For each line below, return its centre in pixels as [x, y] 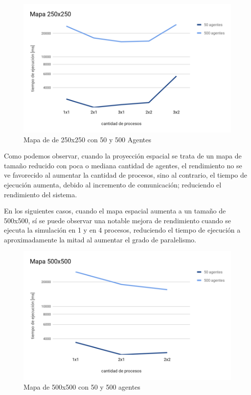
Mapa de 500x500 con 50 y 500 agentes [82, 387]
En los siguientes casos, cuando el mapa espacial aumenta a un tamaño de [115, 211]
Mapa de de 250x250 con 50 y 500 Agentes [87, 139]
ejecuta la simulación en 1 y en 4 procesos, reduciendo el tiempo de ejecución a [122, 230]
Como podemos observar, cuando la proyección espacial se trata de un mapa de [123, 156]
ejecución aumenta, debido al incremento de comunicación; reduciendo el [113, 184]
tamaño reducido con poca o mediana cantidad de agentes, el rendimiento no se [123, 165]
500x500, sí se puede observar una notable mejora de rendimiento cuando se [118, 220]
